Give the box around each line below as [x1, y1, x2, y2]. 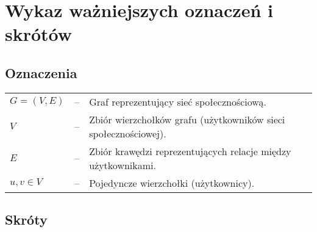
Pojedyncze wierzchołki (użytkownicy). [89, 175, 255, 190]
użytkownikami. [89, 158, 156, 172]
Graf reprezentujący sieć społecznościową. [89, 94, 266, 109]
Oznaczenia [5, 63, 77, 82]
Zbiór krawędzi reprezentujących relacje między [89, 143, 291, 158]
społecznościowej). [89, 126, 166, 140]
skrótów [5, 21, 73, 46]
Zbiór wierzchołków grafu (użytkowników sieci [89, 112, 285, 126]
